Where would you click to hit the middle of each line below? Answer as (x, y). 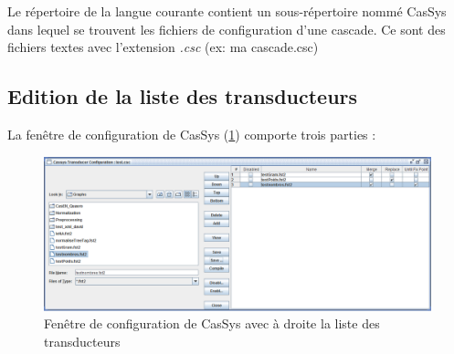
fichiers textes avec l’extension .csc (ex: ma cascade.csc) (163, 47)
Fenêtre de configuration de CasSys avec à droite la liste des (212, 323)
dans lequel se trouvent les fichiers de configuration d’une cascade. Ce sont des (227, 29)
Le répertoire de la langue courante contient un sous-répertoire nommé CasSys (227, 11)
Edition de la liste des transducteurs (183, 96)
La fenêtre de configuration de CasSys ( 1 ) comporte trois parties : (192, 134)
